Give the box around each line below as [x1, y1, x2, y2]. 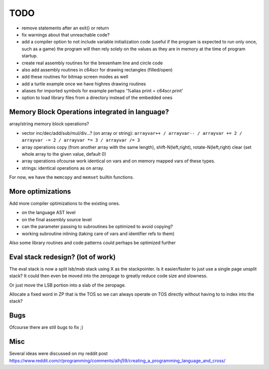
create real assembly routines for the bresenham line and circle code [21, 60, 163, 66]
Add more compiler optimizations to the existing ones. [9, 200, 121, 206]
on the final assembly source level [21, 216, 92, 222]
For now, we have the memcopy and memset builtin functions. [9, 174, 134, 180]
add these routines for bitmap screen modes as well [21, 74, 129, 80]
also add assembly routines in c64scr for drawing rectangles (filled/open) [21, 66, 173, 72]
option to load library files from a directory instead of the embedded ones [21, 95, 173, 101]
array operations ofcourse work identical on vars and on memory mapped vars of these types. [21, 158, 215, 164]
